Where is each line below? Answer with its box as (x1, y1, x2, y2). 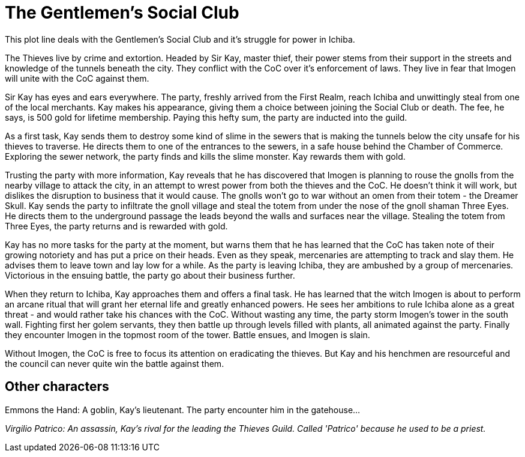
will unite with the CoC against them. (5, 73, 149, 83)
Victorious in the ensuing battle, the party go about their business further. (5, 270, 295, 280)
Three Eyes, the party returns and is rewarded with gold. (5, 220, 228, 231)
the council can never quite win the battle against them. (5, 358, 224, 369)
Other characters (5, 379, 109, 395)
